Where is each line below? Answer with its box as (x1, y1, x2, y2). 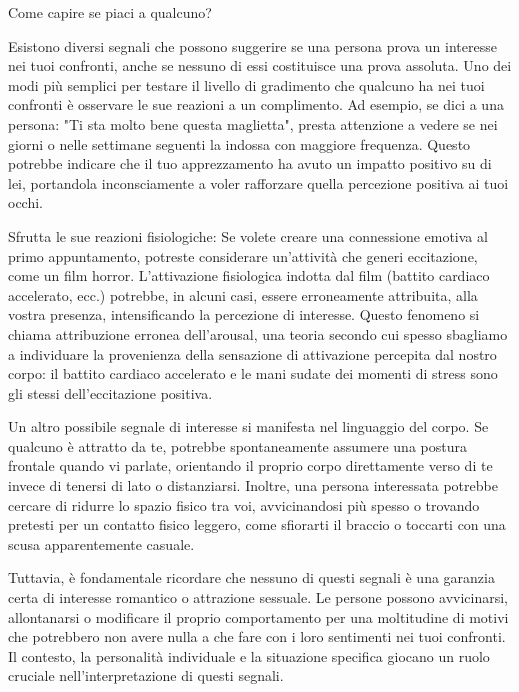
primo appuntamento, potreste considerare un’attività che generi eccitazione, (8, 245, 478, 266)
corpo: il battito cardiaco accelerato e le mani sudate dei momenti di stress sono (8, 363, 498, 384)
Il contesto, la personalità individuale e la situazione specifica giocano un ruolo (8, 645, 490, 666)
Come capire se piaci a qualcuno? (8, 2, 212, 22)
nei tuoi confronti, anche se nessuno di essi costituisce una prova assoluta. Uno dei (8, 55, 512, 76)
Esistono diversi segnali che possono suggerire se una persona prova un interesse (8, 35, 497, 56)
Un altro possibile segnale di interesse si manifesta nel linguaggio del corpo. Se (8, 416, 489, 437)
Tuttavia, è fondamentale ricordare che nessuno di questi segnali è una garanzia (8, 567, 495, 588)
